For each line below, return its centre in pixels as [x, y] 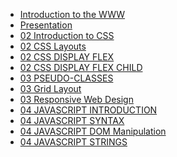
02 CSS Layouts [53, 46]
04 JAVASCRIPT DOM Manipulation [93, 131]
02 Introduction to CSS [67, 35]
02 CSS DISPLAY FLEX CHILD [81, 67]
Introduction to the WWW [72, 14]
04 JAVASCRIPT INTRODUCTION [88, 110]
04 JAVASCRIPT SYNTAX [72, 120]
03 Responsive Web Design [76, 99]
